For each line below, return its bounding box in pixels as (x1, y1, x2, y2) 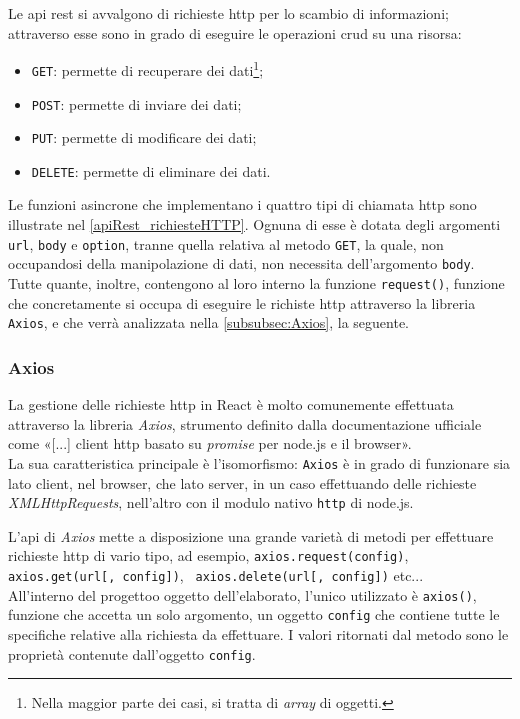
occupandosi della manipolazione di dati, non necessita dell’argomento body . (8, 253, 475, 274)
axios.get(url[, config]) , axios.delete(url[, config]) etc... (8, 565, 424, 586)
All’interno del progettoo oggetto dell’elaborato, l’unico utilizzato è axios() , (8, 584, 477, 605)
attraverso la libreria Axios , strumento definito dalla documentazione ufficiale (8, 413, 482, 434)
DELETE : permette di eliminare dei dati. (31, 160, 271, 181)
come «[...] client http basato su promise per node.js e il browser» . (8, 433, 412, 454)
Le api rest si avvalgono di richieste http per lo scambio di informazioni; (8, 3, 449, 23)
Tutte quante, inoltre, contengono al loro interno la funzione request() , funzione (8, 272, 505, 293)
